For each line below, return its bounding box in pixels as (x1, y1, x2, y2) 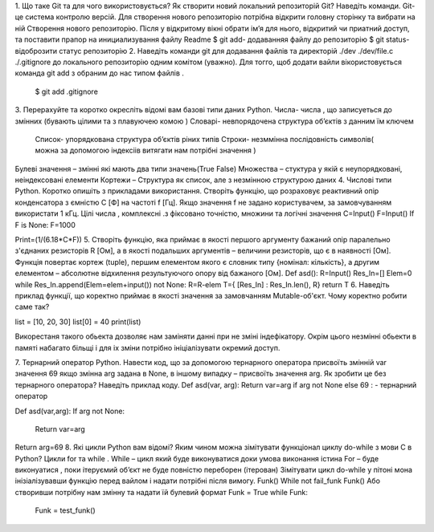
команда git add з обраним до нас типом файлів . (14, 68, 185, 78)
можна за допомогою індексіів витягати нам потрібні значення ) (35, 145, 256, 156)
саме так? (14, 302, 50, 312)
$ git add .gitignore (35, 87, 98, 96)
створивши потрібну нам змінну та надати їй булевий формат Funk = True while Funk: (14, 487, 309, 497)
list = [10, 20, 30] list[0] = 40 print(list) (14, 317, 141, 327)
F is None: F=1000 (14, 220, 76, 229)
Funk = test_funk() (35, 506, 96, 515)
